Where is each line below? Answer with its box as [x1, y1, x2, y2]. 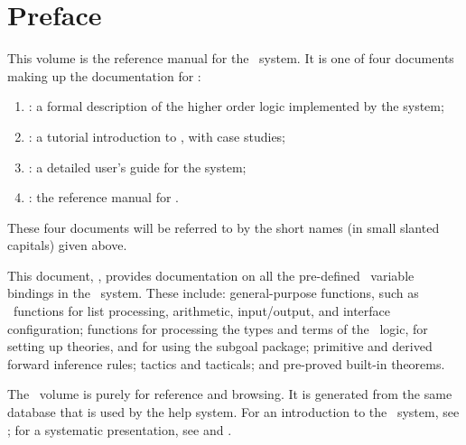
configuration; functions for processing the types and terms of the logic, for [7, 319, 428, 338]
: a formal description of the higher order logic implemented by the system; [28, 97, 444, 116]
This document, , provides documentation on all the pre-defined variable [7, 265, 415, 284]
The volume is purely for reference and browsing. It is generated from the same [7, 385, 452, 403]
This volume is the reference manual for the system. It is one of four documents [7, 49, 454, 68]
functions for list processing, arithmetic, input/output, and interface [13, 301, 391, 320]
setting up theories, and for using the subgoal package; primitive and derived [7, 337, 433, 356]
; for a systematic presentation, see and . [7, 420, 232, 439]
